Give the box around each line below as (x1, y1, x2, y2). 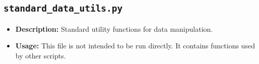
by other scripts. (15, 50, 66, 60)
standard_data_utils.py (4, 3, 123, 14)
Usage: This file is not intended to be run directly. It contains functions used (15, 40, 255, 51)
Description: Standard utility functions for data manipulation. (15, 23, 213, 34)
